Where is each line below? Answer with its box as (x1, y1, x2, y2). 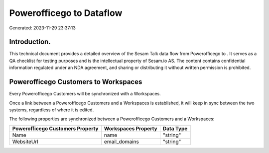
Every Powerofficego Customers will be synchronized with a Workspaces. (9, 91, 161, 97)
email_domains (104, 138, 139, 145)
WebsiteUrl (12, 138, 38, 145)
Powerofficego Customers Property (12, 125, 99, 132)
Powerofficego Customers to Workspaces (9, 77, 142, 86)
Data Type (162, 125, 188, 132)
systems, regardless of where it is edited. (9, 107, 94, 113)
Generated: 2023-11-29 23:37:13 (9, 25, 76, 31)
